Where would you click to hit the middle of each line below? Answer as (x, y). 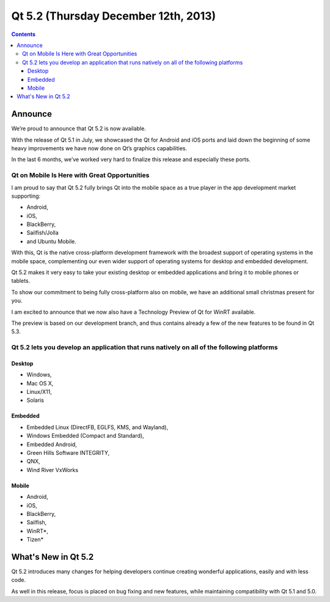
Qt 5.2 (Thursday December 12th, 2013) (114, 16)
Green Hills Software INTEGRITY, (68, 453)
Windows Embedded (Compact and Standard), (85, 436)
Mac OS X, (40, 383)
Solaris (35, 401)
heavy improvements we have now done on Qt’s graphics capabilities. (99, 148)
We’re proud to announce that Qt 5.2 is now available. (79, 129)
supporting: (26, 196)
